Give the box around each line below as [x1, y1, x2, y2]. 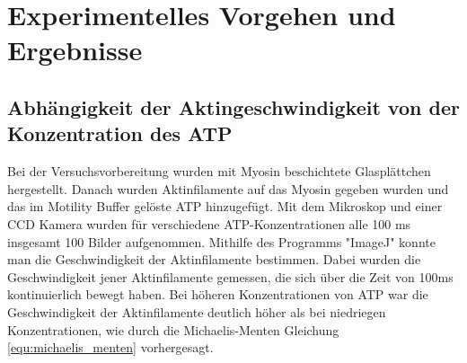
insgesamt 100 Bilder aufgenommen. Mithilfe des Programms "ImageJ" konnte [7, 232, 436, 251]
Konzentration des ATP [7, 120, 233, 147]
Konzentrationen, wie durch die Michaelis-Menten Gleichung [7, 320, 339, 339]
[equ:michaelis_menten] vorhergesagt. [7, 338, 214, 357]
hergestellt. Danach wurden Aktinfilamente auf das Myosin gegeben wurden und [7, 179, 449, 198]
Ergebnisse [7, 31, 143, 68]
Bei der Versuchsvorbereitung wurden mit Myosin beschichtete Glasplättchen [7, 162, 431, 181]
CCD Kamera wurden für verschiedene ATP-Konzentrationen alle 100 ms [7, 214, 411, 233]
